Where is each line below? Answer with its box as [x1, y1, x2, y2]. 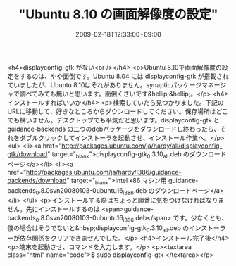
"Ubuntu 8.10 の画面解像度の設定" [18, 6, 218, 23]
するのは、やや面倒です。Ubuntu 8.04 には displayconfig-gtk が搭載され [19, 72, 229, 80]
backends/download [7, 176, 67, 184]
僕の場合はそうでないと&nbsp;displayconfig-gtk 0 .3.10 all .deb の [7, 224, 189, 234]
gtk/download [7, 149, 48, 158]
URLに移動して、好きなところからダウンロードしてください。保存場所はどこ [7, 107, 228, 115]
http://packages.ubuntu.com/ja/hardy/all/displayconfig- [61, 141, 223, 150]
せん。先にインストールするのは [7, 205, 100, 213]
